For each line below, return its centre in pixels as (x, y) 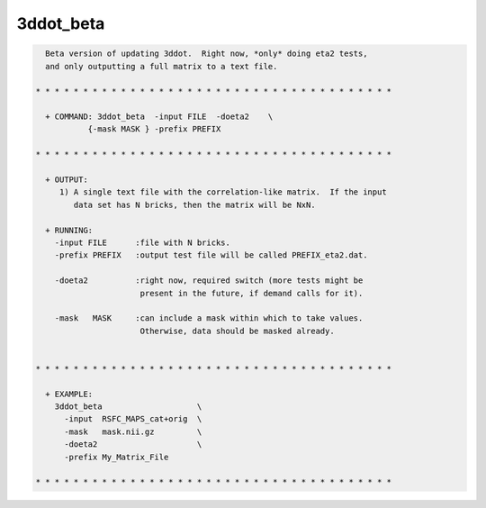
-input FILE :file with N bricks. (143, 243)
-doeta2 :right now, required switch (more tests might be (209, 281)
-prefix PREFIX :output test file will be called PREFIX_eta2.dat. (211, 255)
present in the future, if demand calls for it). (252, 293)
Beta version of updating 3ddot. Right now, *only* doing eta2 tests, (207, 54)
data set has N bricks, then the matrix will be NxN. (194, 204)
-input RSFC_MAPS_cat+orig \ (133, 419)
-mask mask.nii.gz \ (133, 431)
